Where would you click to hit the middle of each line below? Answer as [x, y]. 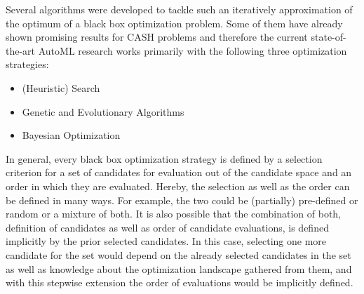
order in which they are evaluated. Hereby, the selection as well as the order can [178, 186]
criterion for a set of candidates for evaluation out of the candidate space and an [179, 172]
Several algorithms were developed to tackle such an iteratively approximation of [179, 9]
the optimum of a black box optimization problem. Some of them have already [174, 23]
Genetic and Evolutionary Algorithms [103, 111]
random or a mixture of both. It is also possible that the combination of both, [174, 214]
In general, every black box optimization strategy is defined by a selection [164, 158]
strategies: [27, 64]
